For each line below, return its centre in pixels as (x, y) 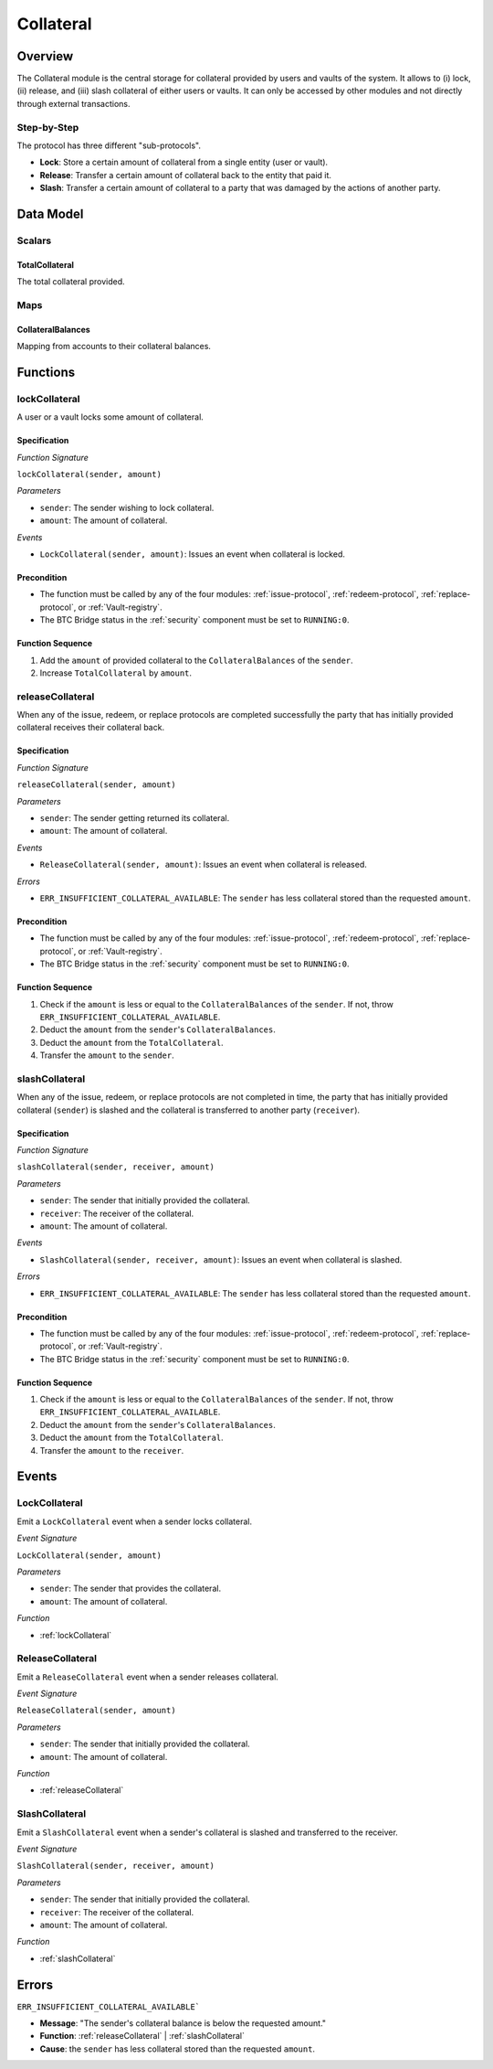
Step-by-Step (48, 127)
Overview (45, 56)
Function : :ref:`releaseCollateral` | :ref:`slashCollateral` (142, 2036)
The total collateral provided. (71, 282)
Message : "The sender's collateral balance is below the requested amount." (183, 2023)
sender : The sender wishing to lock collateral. (127, 507)
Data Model (50, 213)
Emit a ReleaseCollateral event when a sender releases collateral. (147, 1677)
